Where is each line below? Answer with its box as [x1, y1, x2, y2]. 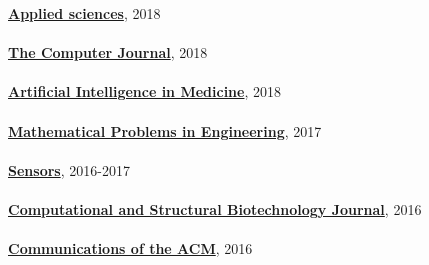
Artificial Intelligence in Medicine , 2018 [8, 81, 282, 102]
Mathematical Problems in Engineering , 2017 [8, 120, 322, 141]
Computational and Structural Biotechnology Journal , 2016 [8, 198, 422, 219]
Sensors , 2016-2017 [8, 159, 130, 180]
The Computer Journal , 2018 [8, 42, 208, 63]
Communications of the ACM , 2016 [8, 238, 253, 259]
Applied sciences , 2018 [8, 3, 161, 23]
